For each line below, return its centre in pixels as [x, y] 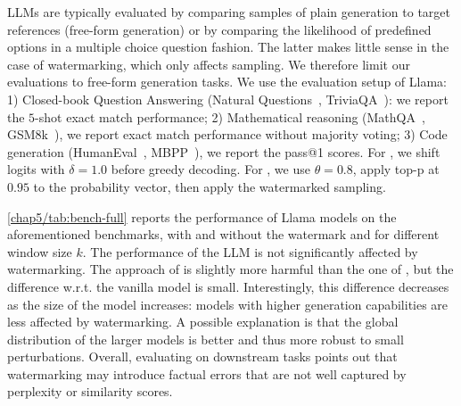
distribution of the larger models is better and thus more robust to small [206, 339]
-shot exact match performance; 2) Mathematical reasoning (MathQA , [230, 116]
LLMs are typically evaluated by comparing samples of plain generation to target [229, 12]
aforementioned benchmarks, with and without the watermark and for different [223, 234]
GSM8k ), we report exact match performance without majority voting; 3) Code [227, 134]
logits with [36, 169]
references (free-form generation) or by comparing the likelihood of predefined [219, 29]
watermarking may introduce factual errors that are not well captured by [207, 373]
